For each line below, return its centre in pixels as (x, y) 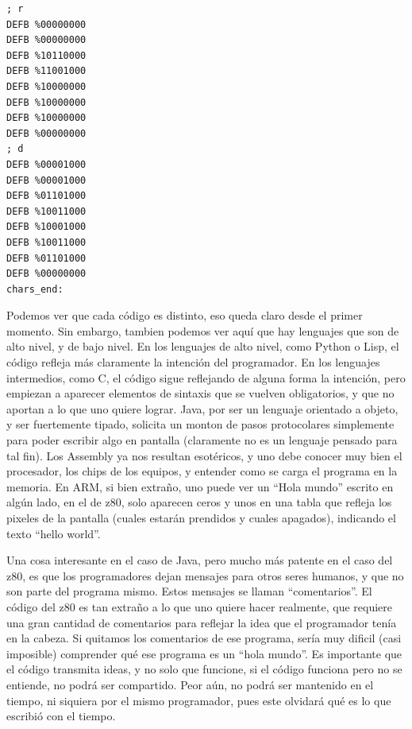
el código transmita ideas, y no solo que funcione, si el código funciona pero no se (204, 669)
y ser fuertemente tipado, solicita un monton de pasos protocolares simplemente (200, 424)
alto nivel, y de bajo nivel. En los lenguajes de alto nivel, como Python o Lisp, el (203, 346)
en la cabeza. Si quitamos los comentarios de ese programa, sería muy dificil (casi (204, 638)
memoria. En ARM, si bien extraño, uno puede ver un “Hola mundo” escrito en (200, 486)
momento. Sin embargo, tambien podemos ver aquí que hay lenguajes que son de (203, 330)
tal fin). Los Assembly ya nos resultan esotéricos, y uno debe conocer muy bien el (204, 455)
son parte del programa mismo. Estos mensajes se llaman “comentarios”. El (189, 591)
